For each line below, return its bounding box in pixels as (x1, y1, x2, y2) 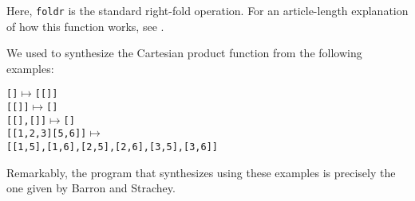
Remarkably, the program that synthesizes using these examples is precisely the (6, 164, 396, 180)
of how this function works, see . (6, 17, 164, 34)
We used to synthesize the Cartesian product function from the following (6, 44, 362, 61)
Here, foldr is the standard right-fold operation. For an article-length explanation (6, 2, 409, 18)
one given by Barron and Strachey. (6, 180, 176, 196)
